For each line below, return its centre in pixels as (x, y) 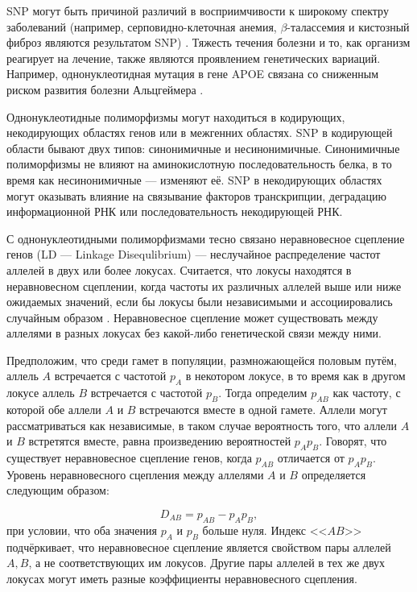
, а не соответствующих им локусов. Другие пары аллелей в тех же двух (207, 563)
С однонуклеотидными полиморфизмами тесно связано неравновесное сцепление (206, 238)
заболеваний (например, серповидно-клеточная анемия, (142, 26)
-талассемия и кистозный (348, 26)
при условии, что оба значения (82, 530)
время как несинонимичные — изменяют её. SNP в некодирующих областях (194, 179)
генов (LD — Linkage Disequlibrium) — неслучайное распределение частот (194, 254)
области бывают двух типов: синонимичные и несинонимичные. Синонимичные (203, 148)
